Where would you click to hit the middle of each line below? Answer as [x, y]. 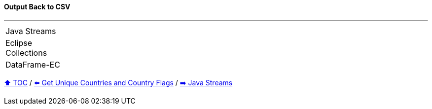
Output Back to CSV [37, 7]
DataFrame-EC [33, 64]
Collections [26, 53]
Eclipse [19, 43]
